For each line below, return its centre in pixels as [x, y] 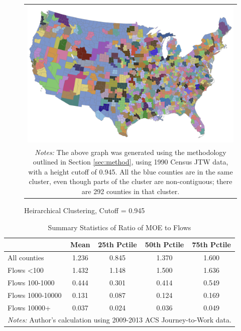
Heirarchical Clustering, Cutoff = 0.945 [85, 210]
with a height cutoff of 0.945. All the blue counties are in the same [131, 171]
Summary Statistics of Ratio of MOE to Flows [119, 227]
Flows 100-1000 [31, 282]
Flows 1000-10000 [35, 295]
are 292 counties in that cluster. [131, 191]
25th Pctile [117, 244]
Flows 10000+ [29, 307]
